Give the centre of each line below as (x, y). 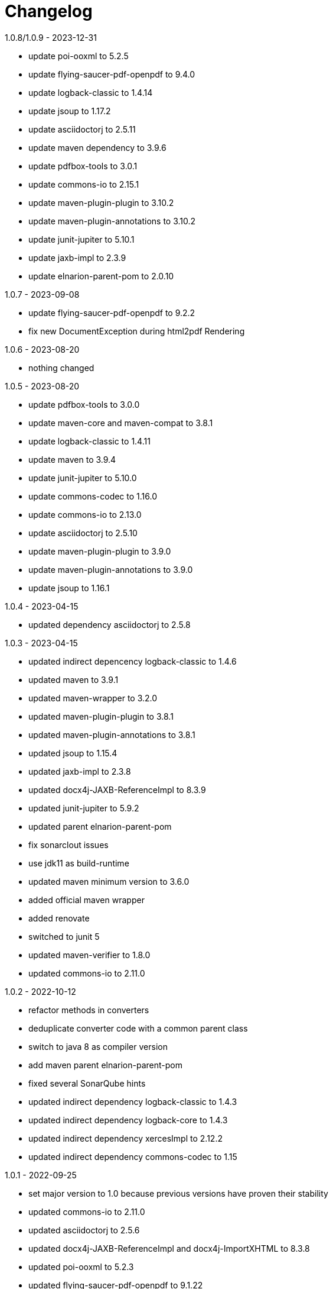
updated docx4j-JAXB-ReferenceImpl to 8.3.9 (117, 789)
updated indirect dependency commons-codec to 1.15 (133, 1156)
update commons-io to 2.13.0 (85, 514)
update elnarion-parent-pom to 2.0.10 (101, 276)
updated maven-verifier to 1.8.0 (89, 955)
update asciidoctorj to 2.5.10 (83, 533)
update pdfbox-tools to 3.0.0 (84, 404)
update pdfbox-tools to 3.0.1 (83, 166)
